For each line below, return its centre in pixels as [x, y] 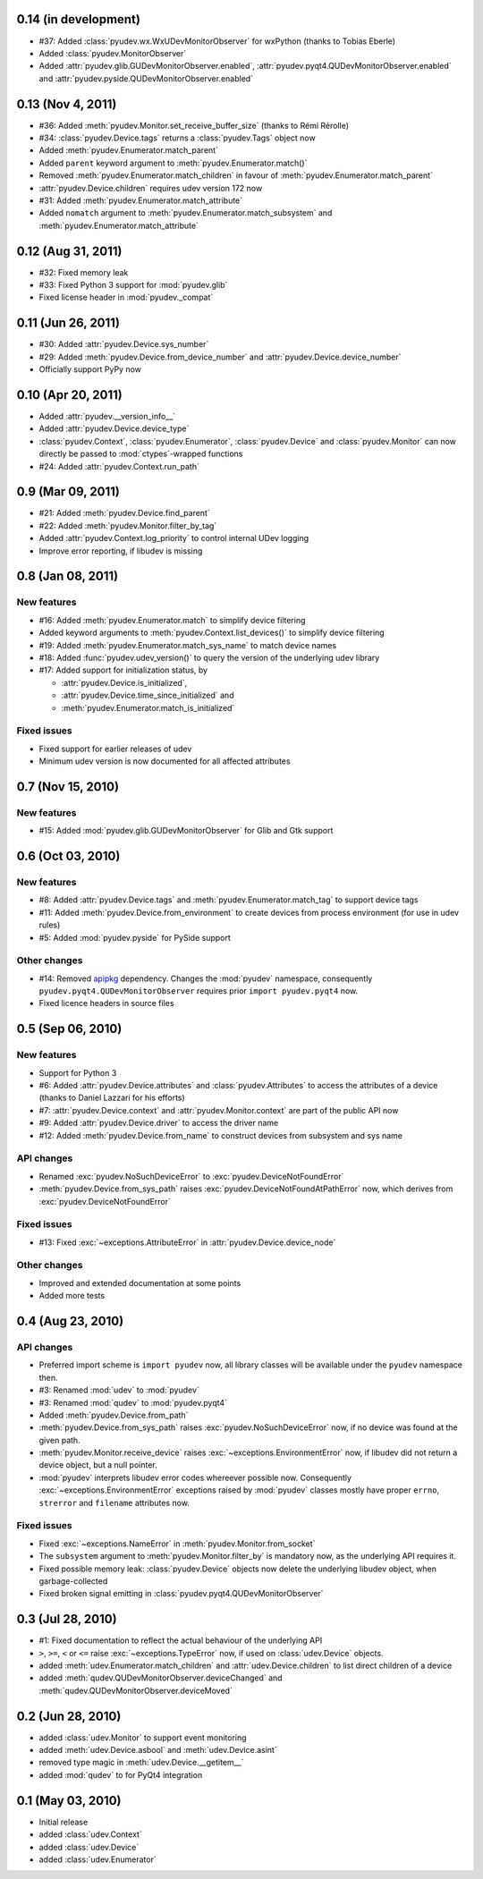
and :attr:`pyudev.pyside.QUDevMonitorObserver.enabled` [146, 78]
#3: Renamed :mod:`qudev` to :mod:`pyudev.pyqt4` [133, 1402]
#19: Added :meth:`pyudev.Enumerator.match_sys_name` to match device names [188, 645]
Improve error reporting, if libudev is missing [121, 551]
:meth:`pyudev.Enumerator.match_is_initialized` [148, 707]
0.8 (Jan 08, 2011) [68, 576]
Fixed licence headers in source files [106, 1003]
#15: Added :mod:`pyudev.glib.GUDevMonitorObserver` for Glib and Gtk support [186, 831]
